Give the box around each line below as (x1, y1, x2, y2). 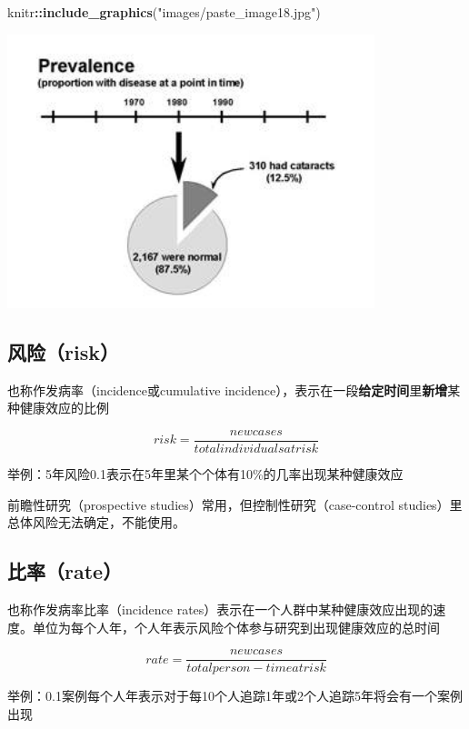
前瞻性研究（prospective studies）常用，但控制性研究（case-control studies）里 (7, 494, 463, 514)
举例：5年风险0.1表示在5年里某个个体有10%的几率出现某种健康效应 (7, 464, 404, 484)
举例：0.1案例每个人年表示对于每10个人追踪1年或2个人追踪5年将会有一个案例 (7, 686, 463, 705)
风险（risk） (7, 338, 119, 366)
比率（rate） (7, 557, 123, 585)
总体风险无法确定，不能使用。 (7, 513, 185, 532)
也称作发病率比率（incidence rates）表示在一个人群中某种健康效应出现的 (7, 600, 434, 619)
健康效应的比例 (19, 398, 109, 417)
